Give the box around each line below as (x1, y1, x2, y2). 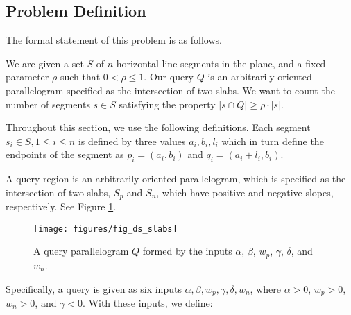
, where (250, 281, 281, 296)
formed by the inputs (142, 244, 232, 258)
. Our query (144, 69, 194, 84)
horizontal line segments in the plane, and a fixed (116, 56, 326, 70)
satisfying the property (119, 96, 216, 111)
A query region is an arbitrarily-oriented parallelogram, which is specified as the (6, 171, 346, 186)
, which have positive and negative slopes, (156, 185, 334, 199)
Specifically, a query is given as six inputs (6, 281, 182, 296)
